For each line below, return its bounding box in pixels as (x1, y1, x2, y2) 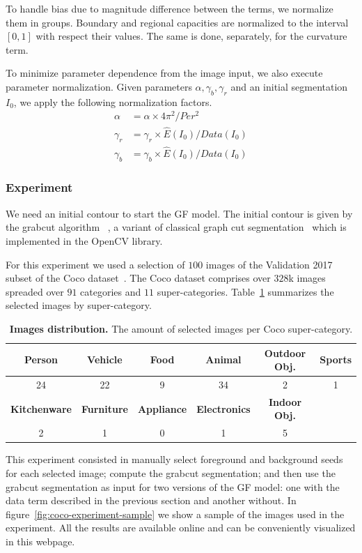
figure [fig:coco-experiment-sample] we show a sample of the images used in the (6, 506, 345, 521)
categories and (80, 284, 141, 298)
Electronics (196, 401, 251, 416)
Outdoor (264, 345, 306, 360)
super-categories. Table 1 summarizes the (157, 284, 334, 298)
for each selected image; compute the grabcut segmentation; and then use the (6, 465, 336, 480)
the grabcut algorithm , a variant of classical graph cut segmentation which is (6, 220, 347, 234)
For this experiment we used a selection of (6, 257, 185, 271)
